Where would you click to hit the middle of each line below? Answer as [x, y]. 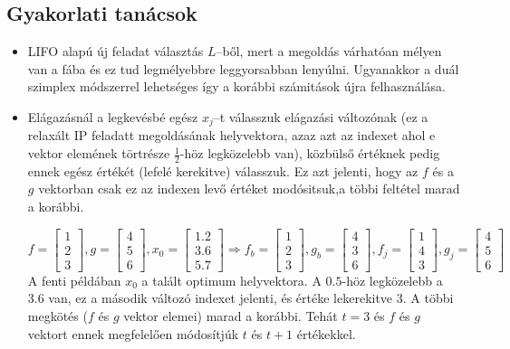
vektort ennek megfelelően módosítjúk [133, 333]
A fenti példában [74, 280]
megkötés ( [58, 315]
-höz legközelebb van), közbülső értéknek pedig [310, 153]
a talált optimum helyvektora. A [231, 280]
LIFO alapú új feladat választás [115, 51]
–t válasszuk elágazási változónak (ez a [321, 116]
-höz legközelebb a [392, 280]
